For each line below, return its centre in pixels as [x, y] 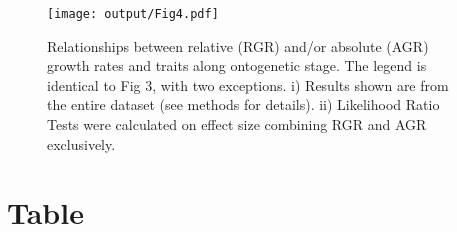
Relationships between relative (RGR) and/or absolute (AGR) [238, 45]
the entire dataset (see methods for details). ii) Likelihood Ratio [243, 104]
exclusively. [81, 143]
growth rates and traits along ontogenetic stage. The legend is [237, 65]
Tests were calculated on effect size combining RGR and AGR [237, 124]
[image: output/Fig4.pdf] [133, 14]
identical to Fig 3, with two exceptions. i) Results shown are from [248, 84]
